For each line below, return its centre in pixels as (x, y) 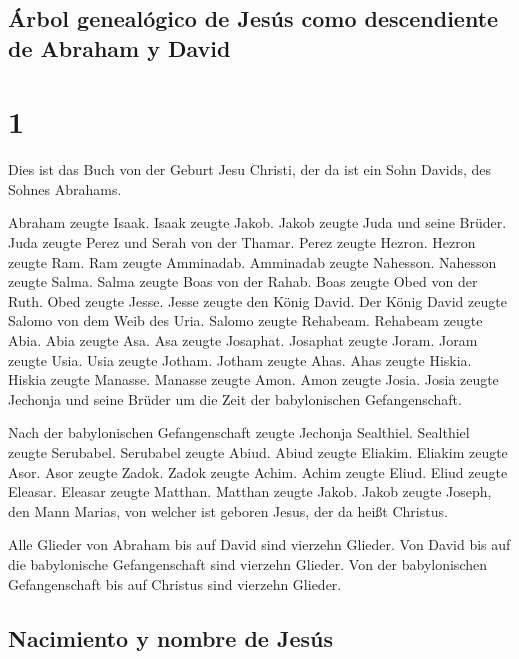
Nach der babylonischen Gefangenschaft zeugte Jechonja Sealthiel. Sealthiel (239, 432)
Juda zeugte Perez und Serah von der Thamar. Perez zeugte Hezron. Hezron (242, 242)
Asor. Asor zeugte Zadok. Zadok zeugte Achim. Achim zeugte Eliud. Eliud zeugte (258, 471)
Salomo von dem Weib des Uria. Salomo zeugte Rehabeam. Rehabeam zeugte (245, 320)
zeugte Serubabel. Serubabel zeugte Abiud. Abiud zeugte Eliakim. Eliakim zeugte (258, 452)
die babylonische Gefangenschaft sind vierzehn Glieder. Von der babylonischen (247, 563)
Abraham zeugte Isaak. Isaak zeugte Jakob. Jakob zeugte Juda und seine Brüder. (257, 222)
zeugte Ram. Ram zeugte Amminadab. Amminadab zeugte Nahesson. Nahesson (252, 261)
